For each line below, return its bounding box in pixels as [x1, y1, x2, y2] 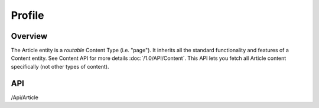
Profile [11, 9, 44, 22]
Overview [11, 31, 48, 41]
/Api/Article [11, 94, 38, 101]
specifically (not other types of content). [11, 63, 109, 70]
